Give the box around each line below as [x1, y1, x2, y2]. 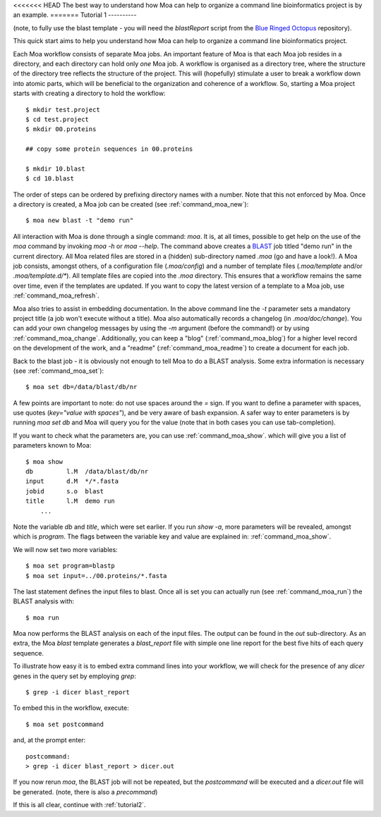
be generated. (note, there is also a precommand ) [13, 787, 158, 796]
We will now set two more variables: [13, 545, 118, 553]
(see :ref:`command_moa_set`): [13, 367, 104, 375]
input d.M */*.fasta [25, 477, 119, 486]
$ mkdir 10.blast [25, 164, 85, 173]
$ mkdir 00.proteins [25, 125, 97, 133]
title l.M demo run [25, 497, 116, 505]
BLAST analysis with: [13, 597, 74, 606]
